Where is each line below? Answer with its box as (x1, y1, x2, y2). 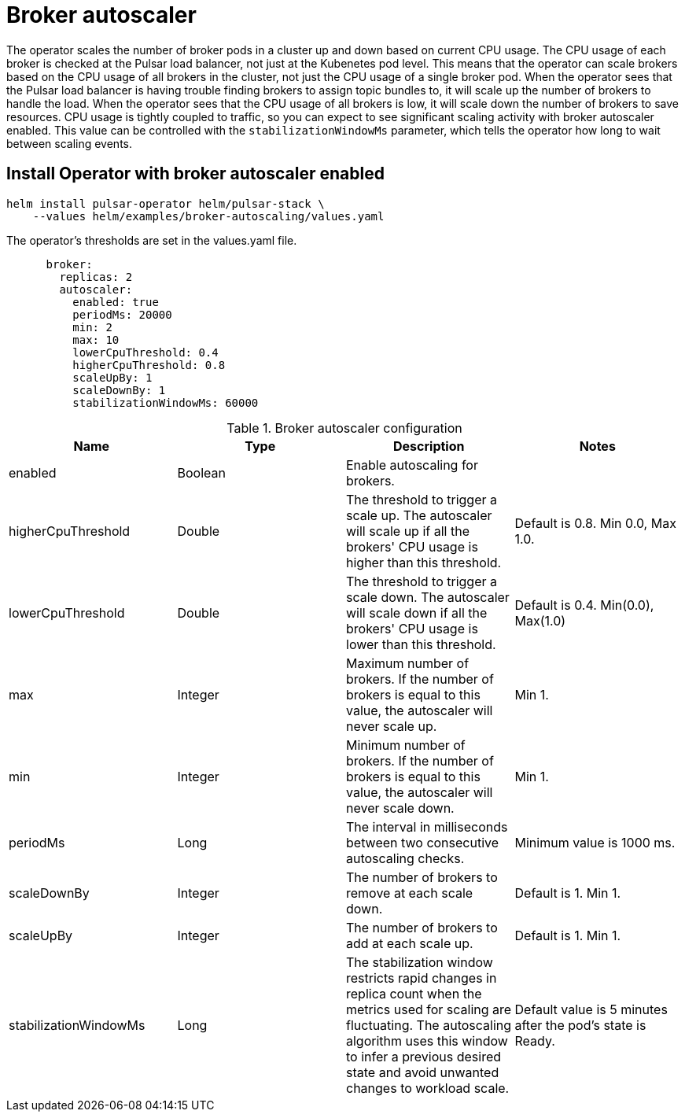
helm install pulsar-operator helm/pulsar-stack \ (6, 197, 325, 210)
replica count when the (346, 985, 482, 1002)
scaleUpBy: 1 (72, 371, 153, 384)
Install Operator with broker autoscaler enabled (6, 164, 385, 184)
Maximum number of (346, 655, 470, 671)
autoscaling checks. (346, 850, 465, 866)
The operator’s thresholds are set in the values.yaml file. (6, 233, 297, 247)
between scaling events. (6, 136, 133, 150)
